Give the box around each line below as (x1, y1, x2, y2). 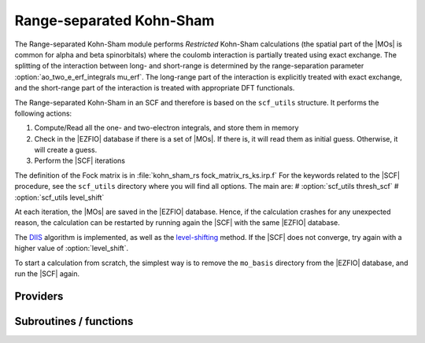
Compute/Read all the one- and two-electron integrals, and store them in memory (34, 123, 299, 133)
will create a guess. (34, 146, 98, 155)
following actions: (14, 109, 72, 118)
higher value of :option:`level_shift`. (14, 244, 129, 253)
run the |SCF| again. (14, 268, 80, 278)
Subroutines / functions (14, 315, 134, 328)
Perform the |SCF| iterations (34, 156, 126, 165)
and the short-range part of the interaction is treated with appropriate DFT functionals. (14, 83, 295, 93)
